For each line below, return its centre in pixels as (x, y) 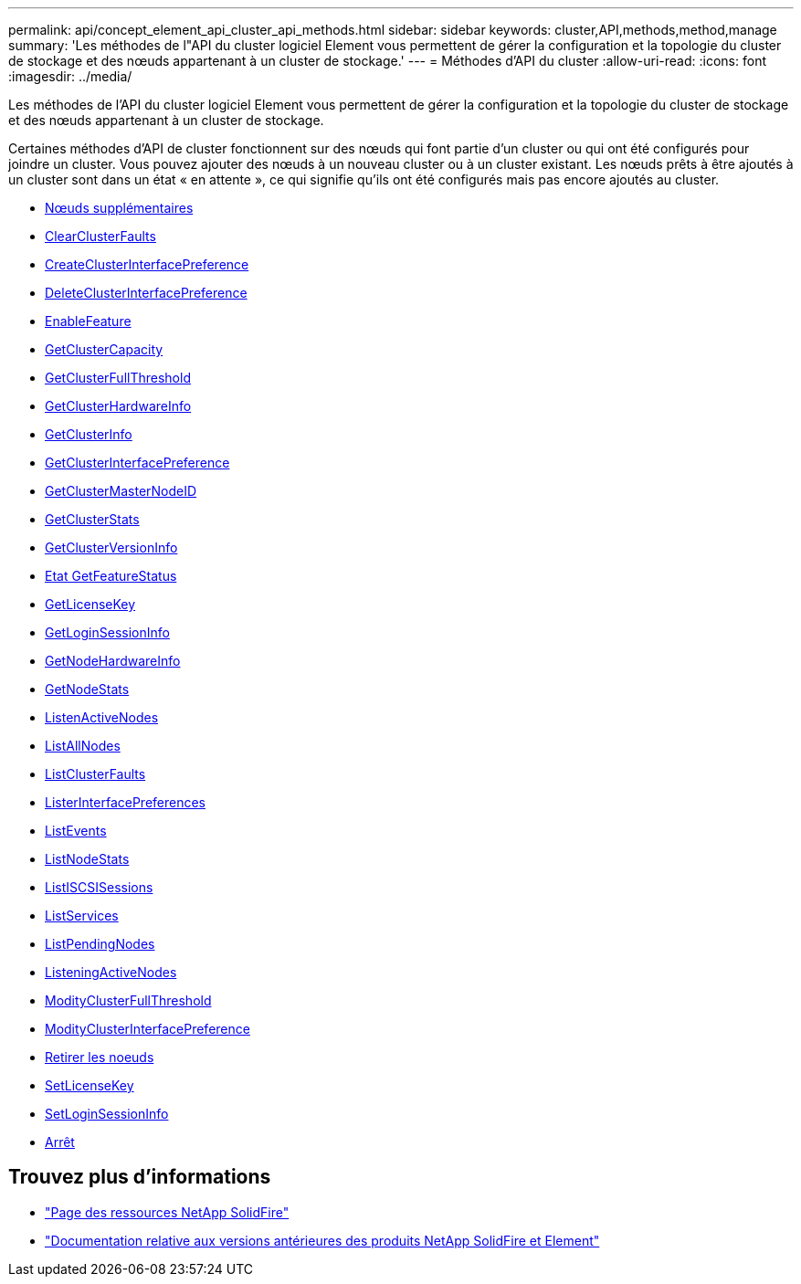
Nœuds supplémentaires (119, 208)
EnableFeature (88, 321)
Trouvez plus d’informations (140, 1177)
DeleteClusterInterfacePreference (146, 293)
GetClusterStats (92, 519)
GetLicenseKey (90, 604)
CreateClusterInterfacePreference (147, 264)
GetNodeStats (87, 689)
